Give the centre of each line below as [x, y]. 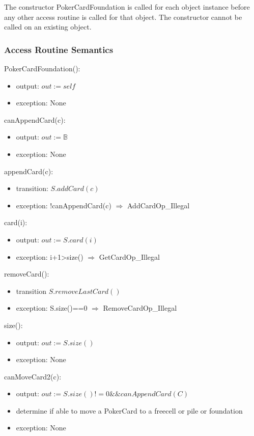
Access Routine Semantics [59, 49]
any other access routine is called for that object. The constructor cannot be [123, 17]
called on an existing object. [48, 27]
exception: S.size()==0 [52, 308]
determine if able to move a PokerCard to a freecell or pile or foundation [129, 410]
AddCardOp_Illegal [158, 205]
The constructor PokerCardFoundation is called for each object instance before [127, 7]
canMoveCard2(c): [33, 376]
